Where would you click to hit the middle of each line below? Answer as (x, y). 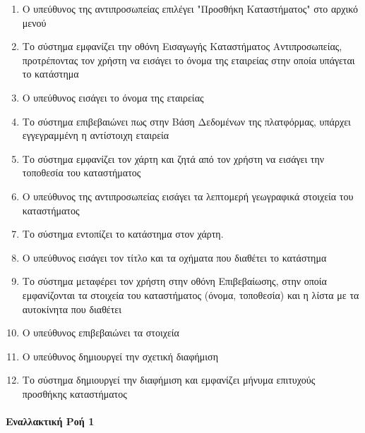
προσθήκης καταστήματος (74, 393)
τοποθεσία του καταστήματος (82, 172)
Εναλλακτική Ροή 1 (50, 421)
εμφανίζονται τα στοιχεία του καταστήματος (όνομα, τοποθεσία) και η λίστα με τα (191, 294)
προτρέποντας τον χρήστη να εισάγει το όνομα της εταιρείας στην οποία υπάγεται (189, 60)
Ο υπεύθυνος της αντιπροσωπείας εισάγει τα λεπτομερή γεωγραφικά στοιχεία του (188, 196)
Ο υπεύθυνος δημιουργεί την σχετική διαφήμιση (120, 356)
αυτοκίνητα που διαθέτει (72, 309)
